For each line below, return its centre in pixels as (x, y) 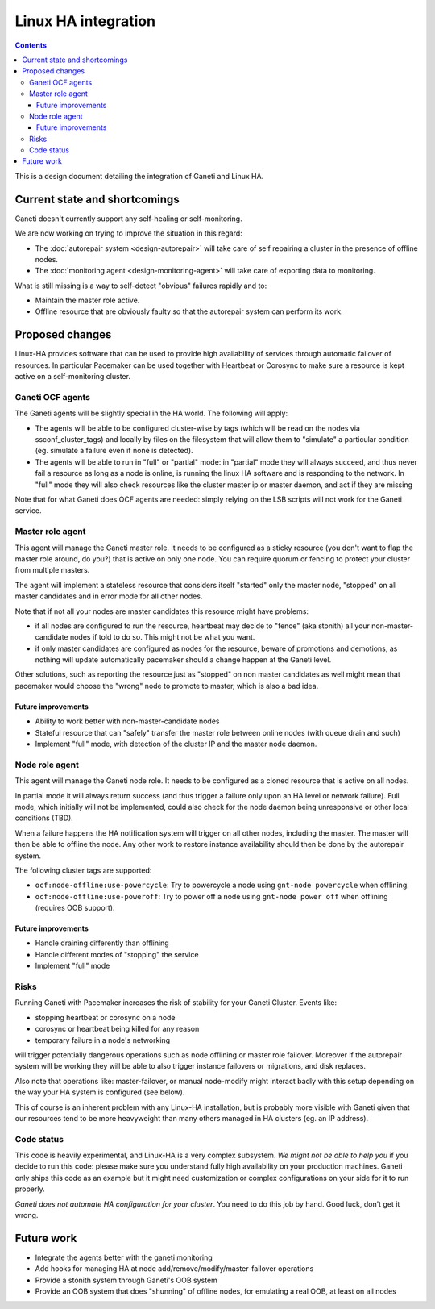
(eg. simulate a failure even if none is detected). (114, 451)
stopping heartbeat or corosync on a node (106, 1017)
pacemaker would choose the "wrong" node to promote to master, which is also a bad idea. (167, 686)
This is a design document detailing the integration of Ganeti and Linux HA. (139, 176)
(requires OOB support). (75, 908)
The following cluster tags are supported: (83, 870)
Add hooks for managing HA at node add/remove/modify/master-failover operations (174, 1269)
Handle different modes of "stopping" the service (117, 954)
